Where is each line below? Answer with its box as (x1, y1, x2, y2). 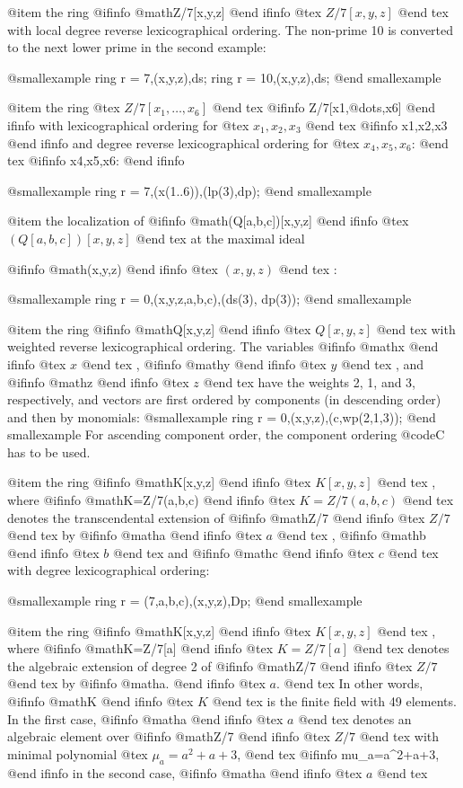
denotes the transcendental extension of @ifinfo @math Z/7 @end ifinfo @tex (7, 508, 425, 527)
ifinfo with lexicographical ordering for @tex (7, 115, 249, 134)
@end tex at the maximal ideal (135, 228, 305, 247)
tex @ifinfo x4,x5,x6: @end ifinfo (7, 151, 185, 170)
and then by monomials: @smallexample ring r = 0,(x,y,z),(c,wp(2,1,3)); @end (7, 407, 436, 426)
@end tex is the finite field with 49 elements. (212, 692, 457, 710)
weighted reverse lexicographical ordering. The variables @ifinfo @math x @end (7, 337, 439, 356)
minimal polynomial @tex (7, 744, 148, 763)
